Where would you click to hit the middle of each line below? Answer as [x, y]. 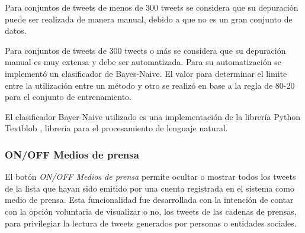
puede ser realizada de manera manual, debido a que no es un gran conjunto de [149, 19]
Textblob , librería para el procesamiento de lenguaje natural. [116, 128]
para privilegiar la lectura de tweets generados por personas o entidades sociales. [151, 223]
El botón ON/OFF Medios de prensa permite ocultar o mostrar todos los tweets [150, 177]
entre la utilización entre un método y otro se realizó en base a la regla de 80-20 [150, 85]
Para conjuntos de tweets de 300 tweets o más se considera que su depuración [145, 50]
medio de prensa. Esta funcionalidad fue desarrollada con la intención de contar [149, 200]
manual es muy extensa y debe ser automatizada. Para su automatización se [143, 62]
